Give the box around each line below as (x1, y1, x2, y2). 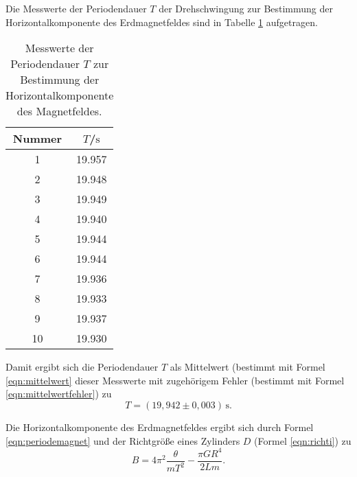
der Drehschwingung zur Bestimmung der (159, 1, 334, 15)
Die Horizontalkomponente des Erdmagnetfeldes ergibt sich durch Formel (5, 419, 314, 434)
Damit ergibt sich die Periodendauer (5, 360, 159, 374)
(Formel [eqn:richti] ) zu (254, 433, 352, 447)
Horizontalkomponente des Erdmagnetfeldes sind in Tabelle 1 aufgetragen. (5, 14, 318, 29)
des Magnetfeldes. (16, 103, 102, 119)
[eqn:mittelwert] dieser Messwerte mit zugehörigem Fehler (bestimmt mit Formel (5, 373, 345, 387)
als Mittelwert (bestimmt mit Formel (170, 360, 325, 374)
